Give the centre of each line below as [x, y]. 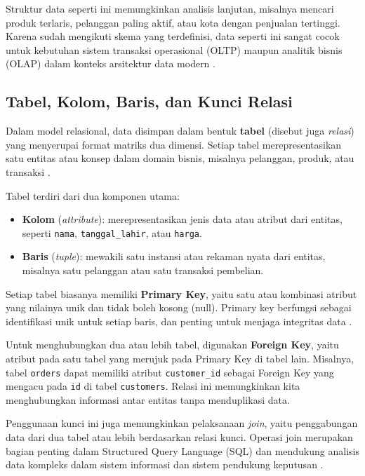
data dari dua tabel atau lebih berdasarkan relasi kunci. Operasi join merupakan [179, 437]
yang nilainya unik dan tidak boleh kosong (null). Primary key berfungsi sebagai [179, 307]
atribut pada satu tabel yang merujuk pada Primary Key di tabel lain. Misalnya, [180, 358]
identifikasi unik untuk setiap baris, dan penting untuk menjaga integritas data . [179, 321]
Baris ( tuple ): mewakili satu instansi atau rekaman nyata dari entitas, [174, 256]
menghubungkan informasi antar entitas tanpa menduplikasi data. [148, 399]
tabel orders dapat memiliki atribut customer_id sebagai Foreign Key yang [170, 372]
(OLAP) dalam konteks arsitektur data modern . [111, 63]
